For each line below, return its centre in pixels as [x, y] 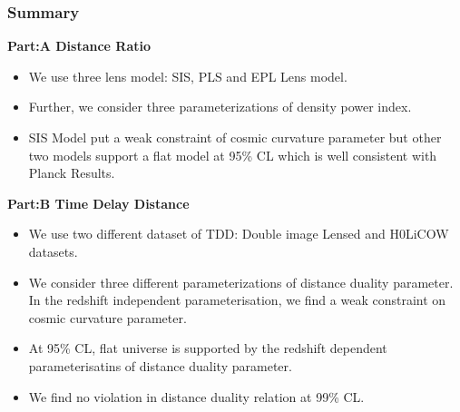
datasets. [53, 251]
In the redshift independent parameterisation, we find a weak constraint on [237, 300]
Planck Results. [72, 173]
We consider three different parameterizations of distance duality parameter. [241, 282]
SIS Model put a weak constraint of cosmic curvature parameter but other [235, 137]
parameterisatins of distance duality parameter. [160, 365]
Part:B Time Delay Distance [98, 203]
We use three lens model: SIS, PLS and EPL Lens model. [188, 76]
